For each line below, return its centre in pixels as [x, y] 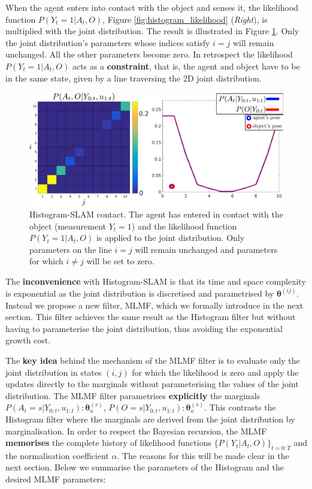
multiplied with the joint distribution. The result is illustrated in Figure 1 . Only [152, 31]
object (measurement [68, 226]
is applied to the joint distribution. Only [170, 238]
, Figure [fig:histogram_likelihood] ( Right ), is [185, 19]
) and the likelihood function [184, 226]
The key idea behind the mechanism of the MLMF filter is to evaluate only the [153, 360]
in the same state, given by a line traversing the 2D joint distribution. [134, 78]
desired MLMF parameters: [56, 479]
